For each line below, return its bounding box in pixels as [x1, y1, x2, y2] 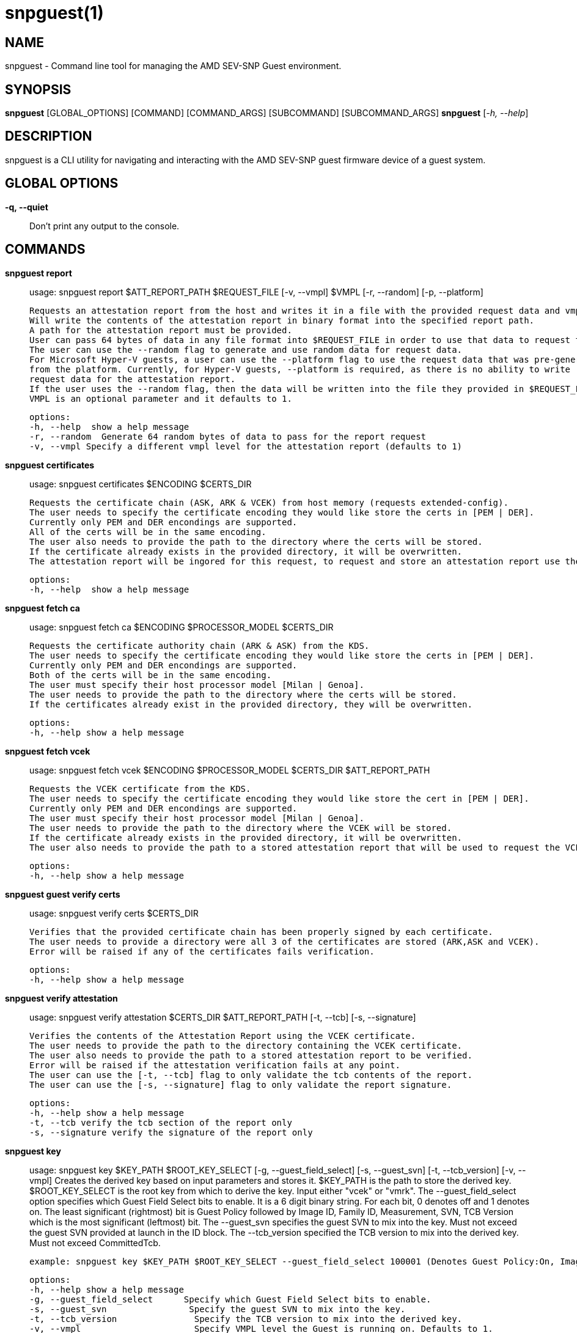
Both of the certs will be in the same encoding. [29, 670, 272, 680]
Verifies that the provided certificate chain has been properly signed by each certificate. [29, 926, 493, 937]
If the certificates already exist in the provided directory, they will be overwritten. [29, 699, 472, 709]
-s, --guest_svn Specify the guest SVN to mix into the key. [29, 1304, 406, 1314]
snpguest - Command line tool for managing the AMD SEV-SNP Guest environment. [5, 61, 342, 72]
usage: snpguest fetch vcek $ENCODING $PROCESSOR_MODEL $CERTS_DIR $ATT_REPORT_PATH [29, 764, 430, 775]
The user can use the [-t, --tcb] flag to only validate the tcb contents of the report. [29, 1069, 472, 1080]
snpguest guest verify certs [5, 888, 120, 899]
